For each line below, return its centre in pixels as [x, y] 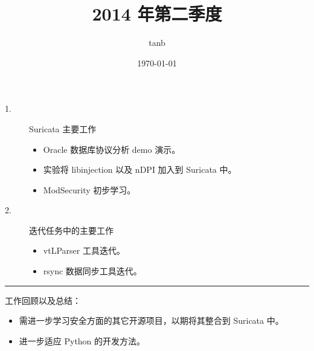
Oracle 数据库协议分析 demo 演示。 [112, 149]
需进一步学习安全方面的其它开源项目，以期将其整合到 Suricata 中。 [151, 320]
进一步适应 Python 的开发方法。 [82, 340]
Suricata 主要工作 [63, 128]
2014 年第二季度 [157, 14]
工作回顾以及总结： [43, 300]
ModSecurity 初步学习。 [89, 189]
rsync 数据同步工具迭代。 [92, 271]
